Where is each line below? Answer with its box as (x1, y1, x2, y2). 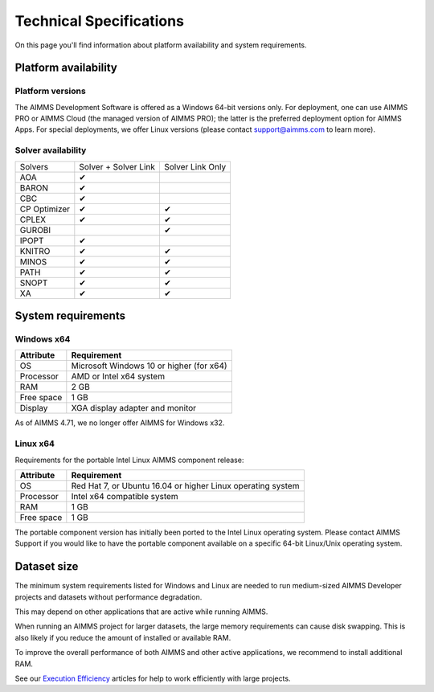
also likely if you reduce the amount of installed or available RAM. (14, 633, 231, 642)
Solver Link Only (164, 161, 227, 172)
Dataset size (14, 559, 79, 574)
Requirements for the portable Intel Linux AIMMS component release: (14, 455, 244, 465)
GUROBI (19, 224, 51, 235)
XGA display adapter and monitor (71, 403, 197, 414)
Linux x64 (14, 438, 55, 449)
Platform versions (14, 85, 86, 96)
